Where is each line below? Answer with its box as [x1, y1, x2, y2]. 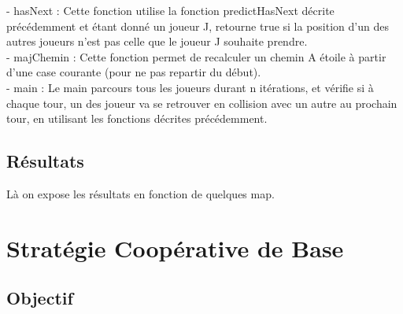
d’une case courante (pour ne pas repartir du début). [6, 64, 261, 80]
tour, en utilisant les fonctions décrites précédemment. [6, 110, 268, 127]
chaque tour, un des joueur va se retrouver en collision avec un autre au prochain [6, 94, 397, 111]
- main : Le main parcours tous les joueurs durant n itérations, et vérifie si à [6, 79, 374, 95]
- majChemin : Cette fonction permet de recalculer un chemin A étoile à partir [6, 48, 386, 65]
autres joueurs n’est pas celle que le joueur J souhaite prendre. [6, 33, 308, 50]
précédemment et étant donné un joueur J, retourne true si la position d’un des [6, 17, 389, 34]
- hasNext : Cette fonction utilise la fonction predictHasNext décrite [6, 2, 335, 18]
